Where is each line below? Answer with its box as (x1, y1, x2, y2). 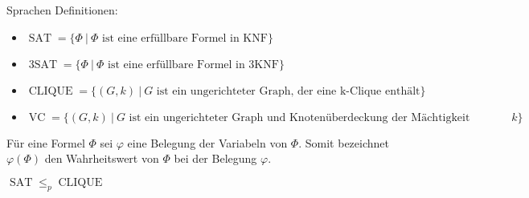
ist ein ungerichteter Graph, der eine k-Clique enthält (156, 85, 420, 97)
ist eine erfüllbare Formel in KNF (102, 32, 268, 44)
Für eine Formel (6, 134, 85, 151)
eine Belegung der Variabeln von (127, 134, 288, 151)
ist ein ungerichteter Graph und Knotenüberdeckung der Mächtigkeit (129, 111, 470, 123)
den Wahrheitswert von (44, 150, 159, 167)
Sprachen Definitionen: (6, 2, 118, 18)
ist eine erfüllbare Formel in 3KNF (108, 59, 279, 71)
